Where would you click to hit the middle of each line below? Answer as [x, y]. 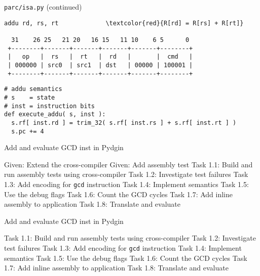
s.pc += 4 [28, 131]
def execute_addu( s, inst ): [55, 114]
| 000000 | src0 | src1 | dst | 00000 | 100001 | [100, 65]
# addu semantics [33, 89]
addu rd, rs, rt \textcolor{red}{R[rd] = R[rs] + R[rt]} [124, 23]
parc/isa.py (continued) [43, 7]
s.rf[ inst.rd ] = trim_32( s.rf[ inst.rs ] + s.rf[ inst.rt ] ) [124, 123]
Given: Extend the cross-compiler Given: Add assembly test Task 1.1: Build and [128, 164]
